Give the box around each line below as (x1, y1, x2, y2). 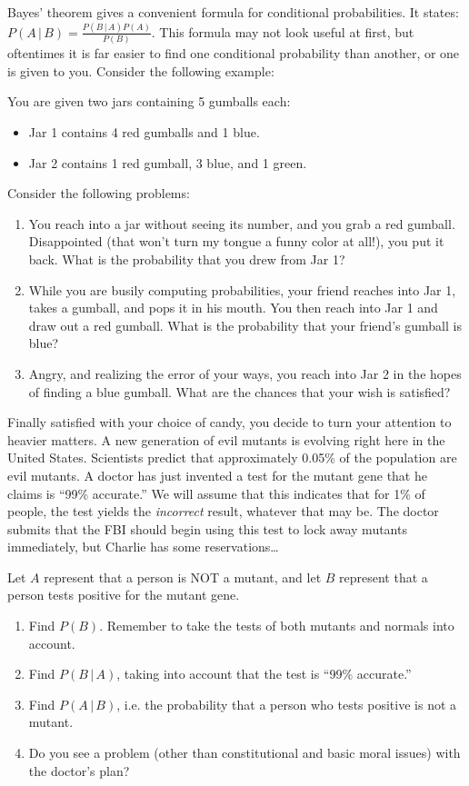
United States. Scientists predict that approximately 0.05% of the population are (7, 448, 457, 467)
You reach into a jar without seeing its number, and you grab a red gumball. (28, 214, 455, 233)
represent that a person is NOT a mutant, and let (44, 567, 322, 586)
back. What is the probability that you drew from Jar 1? (28, 249, 345, 268)
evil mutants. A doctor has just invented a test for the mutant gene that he (7, 465, 427, 484)
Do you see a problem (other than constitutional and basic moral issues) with (28, 743, 461, 762)
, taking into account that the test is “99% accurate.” (116, 664, 412, 683)
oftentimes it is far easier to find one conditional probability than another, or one (7, 44, 460, 63)
